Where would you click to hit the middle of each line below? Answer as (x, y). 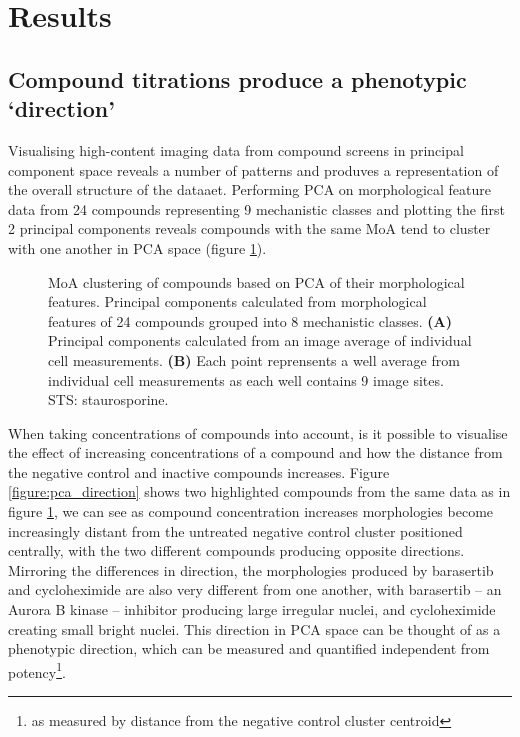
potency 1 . (37, 670)
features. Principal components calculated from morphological (237, 301)
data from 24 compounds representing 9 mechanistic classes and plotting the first (256, 208)
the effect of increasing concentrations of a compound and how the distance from (255, 452)
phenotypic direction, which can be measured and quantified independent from (249, 648)
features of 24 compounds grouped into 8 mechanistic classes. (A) (250, 320)
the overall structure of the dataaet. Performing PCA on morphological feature (249, 189)
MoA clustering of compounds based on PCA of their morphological (256, 281)
